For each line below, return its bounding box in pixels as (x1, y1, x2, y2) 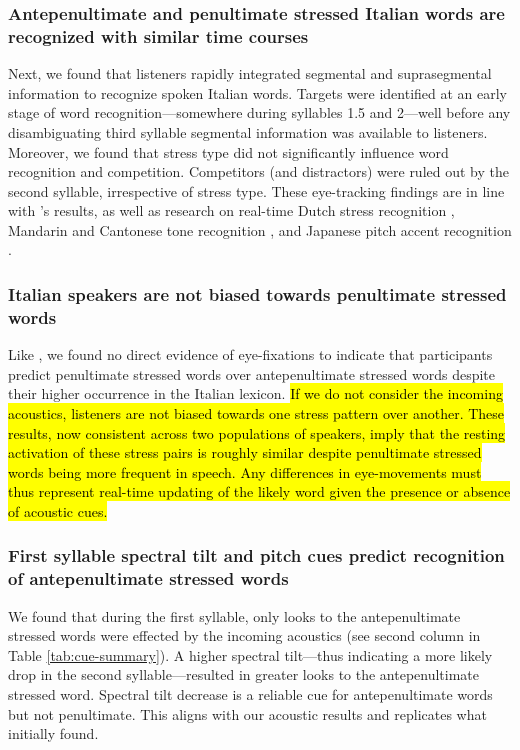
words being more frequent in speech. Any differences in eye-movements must (8, 461, 482, 482)
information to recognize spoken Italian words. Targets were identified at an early (8, 82, 508, 103)
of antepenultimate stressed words (8, 566, 289, 591)
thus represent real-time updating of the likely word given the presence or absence (8, 481, 511, 502)
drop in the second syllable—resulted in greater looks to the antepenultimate (8, 664, 480, 685)
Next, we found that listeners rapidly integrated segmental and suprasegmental (8, 63, 492, 84)
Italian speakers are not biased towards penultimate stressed (8, 282, 507, 306)
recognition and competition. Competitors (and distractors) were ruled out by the (8, 161, 509, 182)
